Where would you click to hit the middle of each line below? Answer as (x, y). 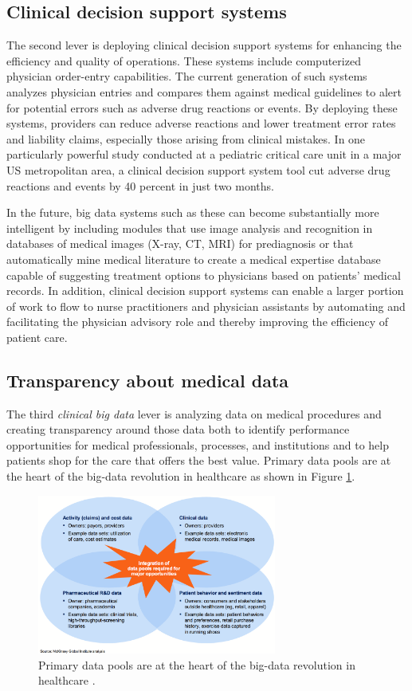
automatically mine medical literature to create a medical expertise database (194, 259)
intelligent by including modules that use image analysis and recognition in (190, 228)
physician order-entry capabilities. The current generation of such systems (187, 76)
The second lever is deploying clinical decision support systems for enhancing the (204, 45)
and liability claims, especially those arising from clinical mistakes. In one (186, 138)
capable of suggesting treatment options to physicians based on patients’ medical (204, 275)
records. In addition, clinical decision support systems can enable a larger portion (205, 291)
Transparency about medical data (148, 380)
